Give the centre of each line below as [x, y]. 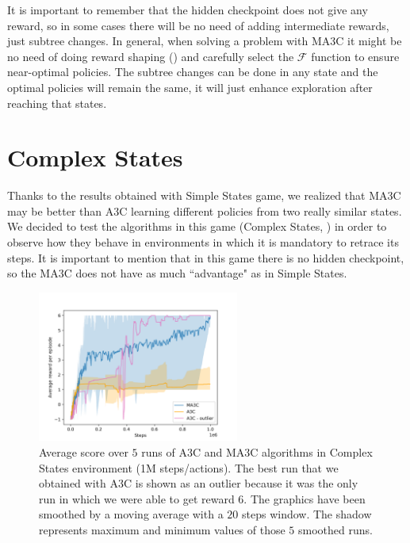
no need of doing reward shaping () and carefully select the [151, 56]
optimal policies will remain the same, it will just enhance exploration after [190, 87]
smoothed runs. [335, 529]
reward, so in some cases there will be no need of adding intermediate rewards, [198, 25]
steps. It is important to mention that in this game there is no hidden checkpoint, [206, 257]
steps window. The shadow [307, 514]
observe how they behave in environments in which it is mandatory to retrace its [203, 242]
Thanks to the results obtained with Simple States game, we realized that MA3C [204, 195]
